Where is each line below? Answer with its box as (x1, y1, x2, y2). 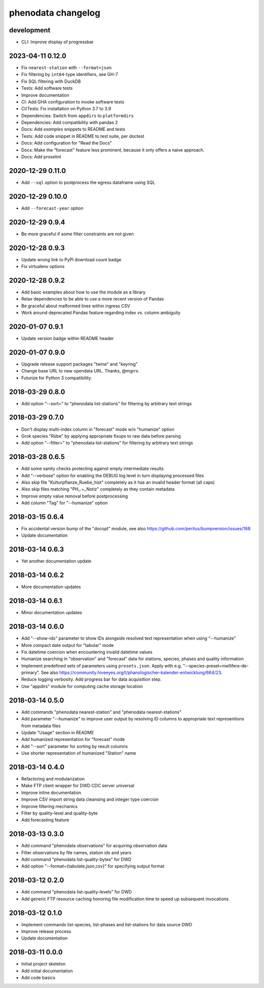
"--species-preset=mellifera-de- (182, 663, 249, 668)
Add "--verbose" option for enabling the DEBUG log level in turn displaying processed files (21, 472, 204, 478)
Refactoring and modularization (21, 776, 85, 782)
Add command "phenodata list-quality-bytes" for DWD (21, 857, 132, 863)
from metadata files (21, 723, 61, 729)
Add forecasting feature (21, 817, 69, 823)
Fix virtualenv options (21, 264, 65, 270)
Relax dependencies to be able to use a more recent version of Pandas (21, 296, 164, 302)
